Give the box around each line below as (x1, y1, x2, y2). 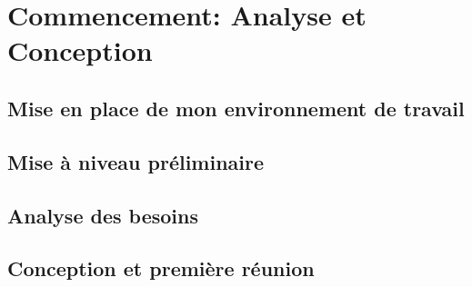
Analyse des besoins (7, 201, 198, 229)
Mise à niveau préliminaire (7, 147, 265, 175)
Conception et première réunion (7, 254, 315, 282)
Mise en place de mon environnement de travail (7, 94, 465, 122)
